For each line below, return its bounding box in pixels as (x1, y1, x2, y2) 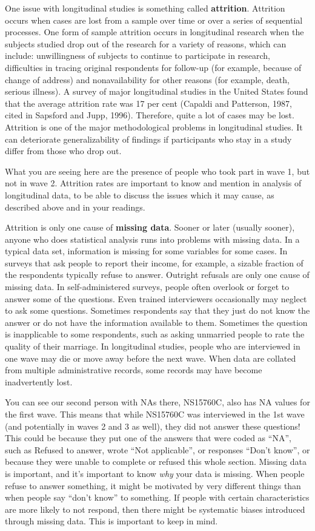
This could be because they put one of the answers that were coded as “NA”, (5, 431, 291, 444)
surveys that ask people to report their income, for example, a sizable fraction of (5, 256, 303, 269)
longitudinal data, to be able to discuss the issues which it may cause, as (5, 188, 274, 201)
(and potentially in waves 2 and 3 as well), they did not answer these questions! (5, 419, 300, 432)
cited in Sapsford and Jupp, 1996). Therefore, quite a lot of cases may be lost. (5, 109, 294, 121)
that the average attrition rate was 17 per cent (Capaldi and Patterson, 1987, (5, 96, 292, 109)
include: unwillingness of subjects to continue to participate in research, (5, 49, 271, 62)
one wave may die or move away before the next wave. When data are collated (5, 351, 296, 364)
